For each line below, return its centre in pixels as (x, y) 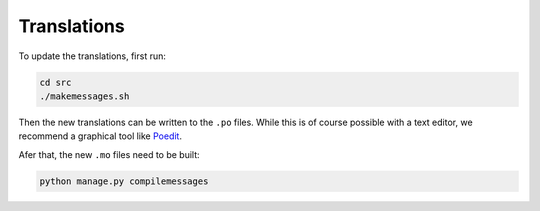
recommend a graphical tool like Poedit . (100, 136)
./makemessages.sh (84, 96)
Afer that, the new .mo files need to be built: (109, 154)
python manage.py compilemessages (124, 181)
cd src (55, 82)
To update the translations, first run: (92, 56)
